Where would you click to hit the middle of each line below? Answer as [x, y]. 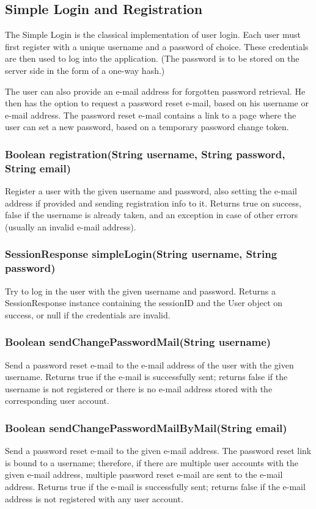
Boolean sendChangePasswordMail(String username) [138, 342]
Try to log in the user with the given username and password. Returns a [140, 291]
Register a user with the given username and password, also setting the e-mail [151, 191]
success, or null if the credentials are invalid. [88, 314]
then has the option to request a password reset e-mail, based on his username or [157, 103]
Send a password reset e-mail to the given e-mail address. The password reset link [158, 451]
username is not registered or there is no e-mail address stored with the [139, 388]
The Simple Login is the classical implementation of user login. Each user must [153, 35]
